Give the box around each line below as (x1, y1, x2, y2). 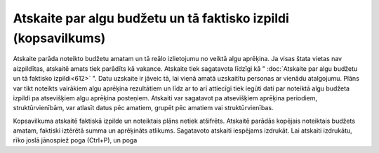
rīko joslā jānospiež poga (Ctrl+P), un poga (13, 136, 138, 145)
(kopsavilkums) (13, 30, 106, 46)
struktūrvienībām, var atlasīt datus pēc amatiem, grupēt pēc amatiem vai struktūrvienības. (13, 104, 274, 112)
